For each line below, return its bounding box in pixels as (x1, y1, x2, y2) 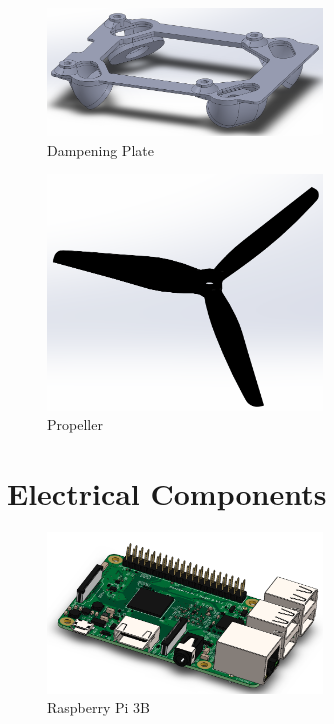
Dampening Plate (47, 139, 154, 160)
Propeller (47, 414, 103, 435)
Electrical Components (7, 473, 327, 514)
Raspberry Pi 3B (47, 697, 151, 718)
